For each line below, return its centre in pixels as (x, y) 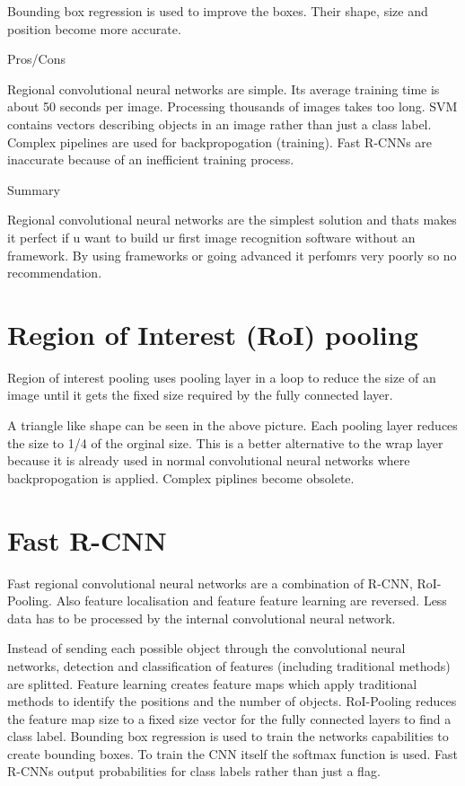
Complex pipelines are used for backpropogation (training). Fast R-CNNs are (220, 141)
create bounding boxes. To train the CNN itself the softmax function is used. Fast (233, 753)
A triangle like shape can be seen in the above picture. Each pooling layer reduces (232, 425)
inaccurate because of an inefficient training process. (151, 159)
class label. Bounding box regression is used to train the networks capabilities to (228, 736)
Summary (34, 189)
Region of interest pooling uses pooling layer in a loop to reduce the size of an (222, 377)
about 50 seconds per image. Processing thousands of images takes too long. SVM (232, 106)
